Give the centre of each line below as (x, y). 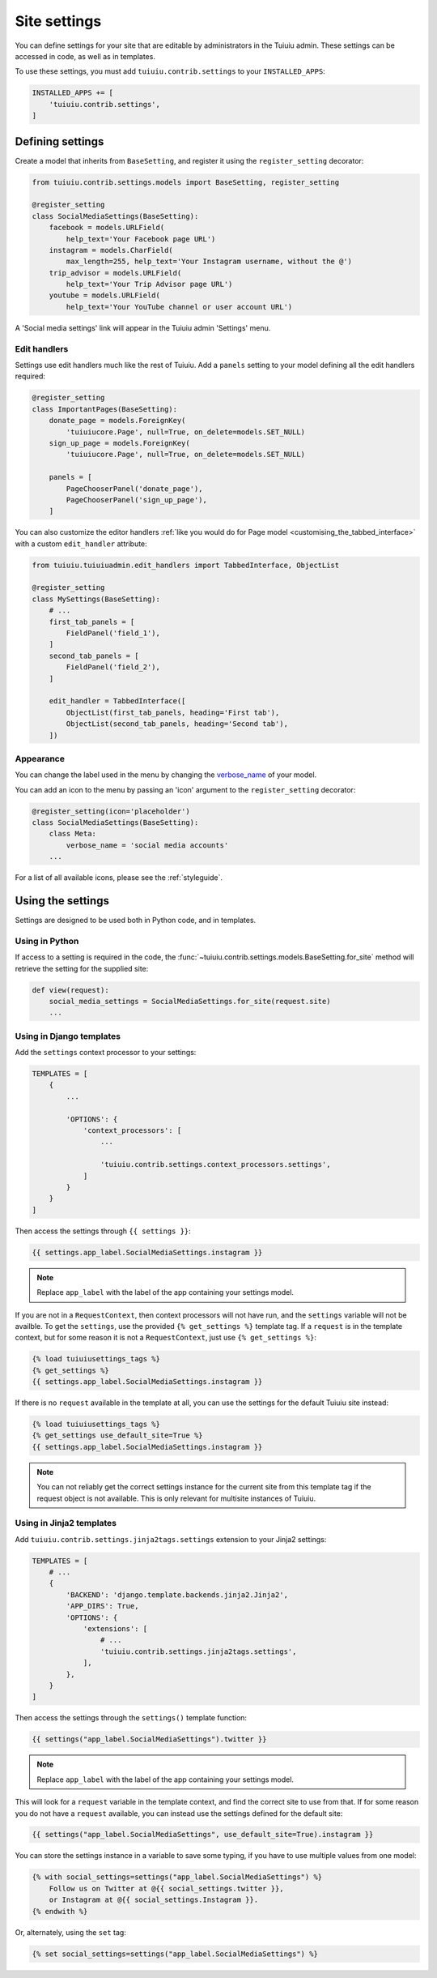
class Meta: (73, 834)
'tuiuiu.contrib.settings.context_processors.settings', (215, 1164)
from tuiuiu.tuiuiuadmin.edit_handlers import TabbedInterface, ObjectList (186, 565)
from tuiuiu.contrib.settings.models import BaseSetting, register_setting (186, 182)
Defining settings (59, 141)
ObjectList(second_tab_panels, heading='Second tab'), (177, 724)
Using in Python (47, 941)
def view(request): (70, 990)
